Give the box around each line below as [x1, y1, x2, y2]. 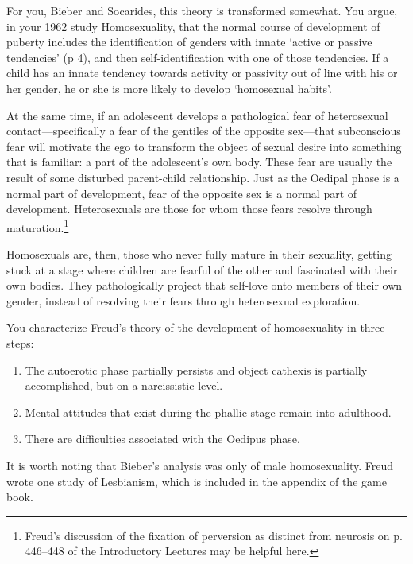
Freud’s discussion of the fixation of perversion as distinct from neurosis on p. [25, 527, 403, 543]
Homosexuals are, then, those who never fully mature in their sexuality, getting [6, 245, 392, 262]
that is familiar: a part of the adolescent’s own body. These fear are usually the [6, 154, 392, 170]
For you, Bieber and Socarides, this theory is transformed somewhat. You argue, [6, 2, 398, 18]
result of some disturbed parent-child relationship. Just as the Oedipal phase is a [6, 169, 399, 185]
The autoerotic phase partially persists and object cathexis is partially [25, 361, 368, 378]
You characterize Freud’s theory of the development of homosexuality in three [6, 319, 385, 336]
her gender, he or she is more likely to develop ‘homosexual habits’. [6, 80, 332, 96]
